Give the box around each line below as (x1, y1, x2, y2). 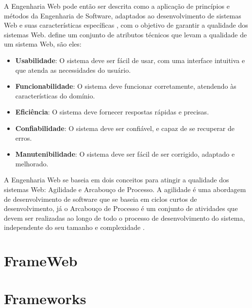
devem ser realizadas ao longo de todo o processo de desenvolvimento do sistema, (4, 212, 245, 223)
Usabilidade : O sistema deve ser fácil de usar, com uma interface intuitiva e (15, 55, 245, 65)
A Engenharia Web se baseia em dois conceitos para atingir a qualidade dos (4, 175, 229, 185)
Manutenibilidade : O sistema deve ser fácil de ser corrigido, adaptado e (15, 149, 235, 159)
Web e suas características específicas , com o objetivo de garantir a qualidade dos (4, 20, 248, 30)
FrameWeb (4, 251, 78, 271)
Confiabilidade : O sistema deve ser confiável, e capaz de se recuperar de (15, 123, 235, 133)
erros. (15, 132, 32, 143)
